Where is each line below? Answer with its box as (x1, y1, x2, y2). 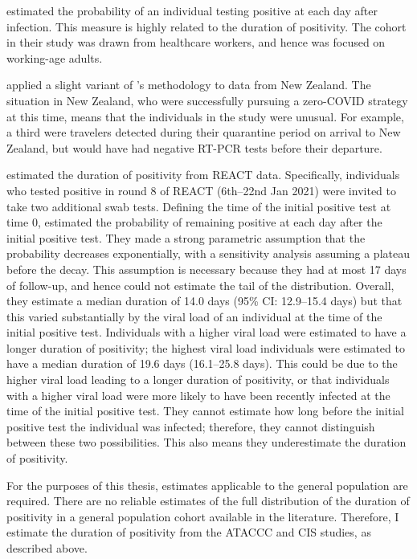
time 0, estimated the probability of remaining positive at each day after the (6, 214, 382, 231)
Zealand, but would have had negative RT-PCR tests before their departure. (6, 139, 382, 156)
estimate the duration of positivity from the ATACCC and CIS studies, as (6, 524, 371, 541)
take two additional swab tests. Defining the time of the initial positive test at (6, 198, 391, 214)
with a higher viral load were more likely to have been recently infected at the (6, 386, 390, 403)
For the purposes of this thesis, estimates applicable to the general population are (6, 476, 408, 493)
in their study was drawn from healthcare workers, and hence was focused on (6, 34, 386, 51)
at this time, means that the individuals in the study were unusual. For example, (6, 108, 404, 124)
